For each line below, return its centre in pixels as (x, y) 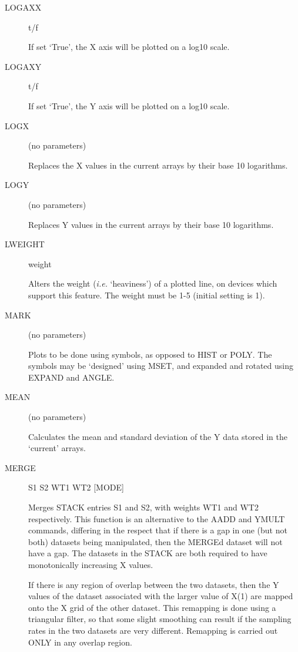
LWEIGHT (25, 244)
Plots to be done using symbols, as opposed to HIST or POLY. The (150, 354)
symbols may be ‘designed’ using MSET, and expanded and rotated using (161, 366)
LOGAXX (23, 7)
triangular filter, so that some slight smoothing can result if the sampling (160, 619)
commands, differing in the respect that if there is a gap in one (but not (158, 530)
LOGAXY (23, 66)
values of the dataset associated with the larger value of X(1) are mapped (161, 596)
